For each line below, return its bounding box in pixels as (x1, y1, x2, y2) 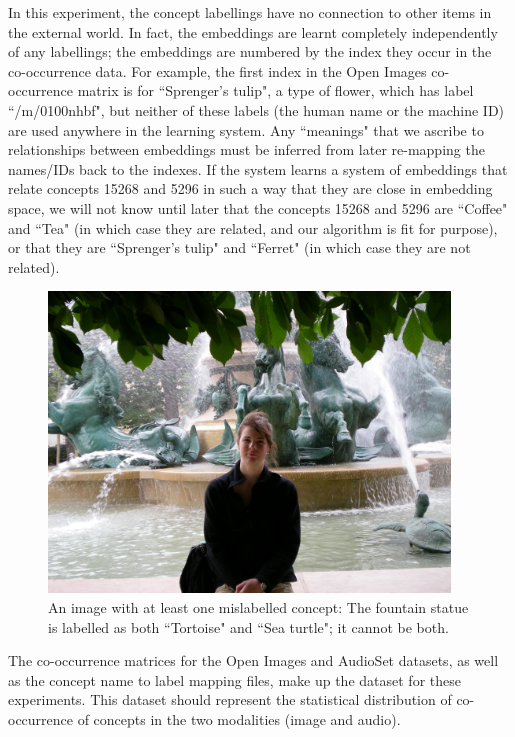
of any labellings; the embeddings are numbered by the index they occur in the (8, 41, 492, 62)
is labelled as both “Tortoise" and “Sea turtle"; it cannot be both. (48, 616, 449, 637)
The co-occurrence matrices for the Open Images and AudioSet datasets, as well (8, 650, 499, 671)
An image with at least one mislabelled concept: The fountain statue (48, 597, 469, 617)
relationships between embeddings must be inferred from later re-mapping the (8, 139, 485, 160)
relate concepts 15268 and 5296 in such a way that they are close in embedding (8, 178, 493, 199)
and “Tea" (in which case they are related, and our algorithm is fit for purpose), (8, 217, 498, 238)
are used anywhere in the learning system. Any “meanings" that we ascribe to (8, 119, 484, 140)
